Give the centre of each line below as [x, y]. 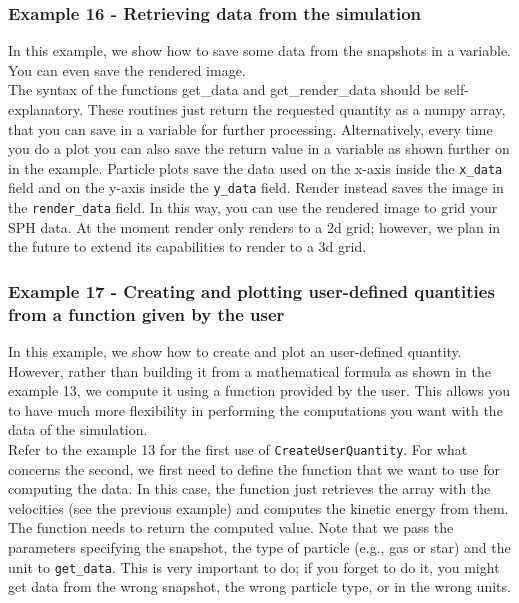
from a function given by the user [146, 313]
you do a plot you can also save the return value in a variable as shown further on [259, 148]
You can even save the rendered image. [127, 69]
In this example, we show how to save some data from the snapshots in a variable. [259, 50]
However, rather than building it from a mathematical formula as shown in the [249, 370]
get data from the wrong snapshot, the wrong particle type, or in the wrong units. [259, 586]
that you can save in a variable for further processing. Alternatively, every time [250, 128]
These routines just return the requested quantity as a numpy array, [296, 109]
